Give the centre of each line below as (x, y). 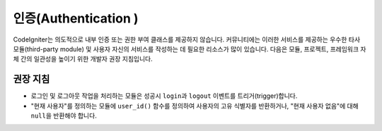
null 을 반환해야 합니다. (64, 116)
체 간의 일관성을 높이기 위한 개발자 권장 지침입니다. (83, 59)
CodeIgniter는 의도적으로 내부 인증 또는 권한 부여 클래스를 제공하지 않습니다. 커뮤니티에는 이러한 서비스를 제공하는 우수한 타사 (187, 39)
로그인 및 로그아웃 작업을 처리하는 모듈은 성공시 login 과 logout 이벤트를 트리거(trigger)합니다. (164, 96)
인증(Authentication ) (76, 18)
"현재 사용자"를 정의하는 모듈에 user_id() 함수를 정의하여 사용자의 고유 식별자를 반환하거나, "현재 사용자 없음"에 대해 (195, 106)
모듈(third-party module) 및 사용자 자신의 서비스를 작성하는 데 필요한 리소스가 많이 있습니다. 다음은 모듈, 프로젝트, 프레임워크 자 (190, 49)
